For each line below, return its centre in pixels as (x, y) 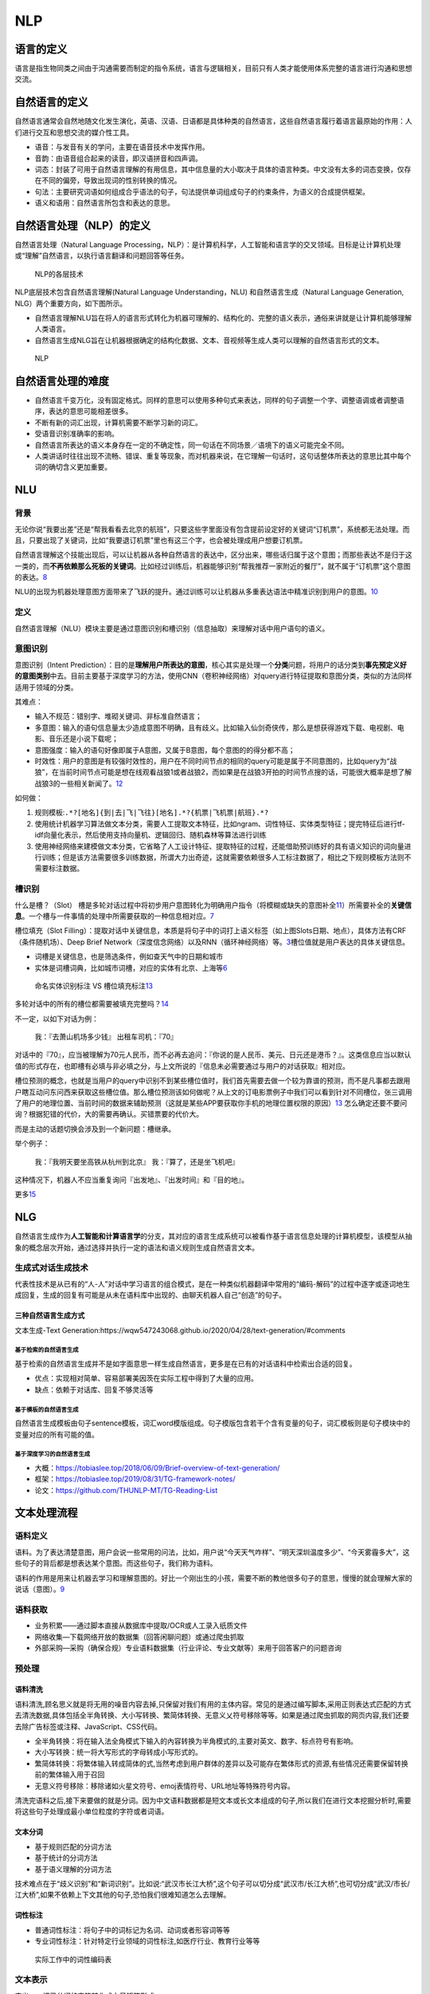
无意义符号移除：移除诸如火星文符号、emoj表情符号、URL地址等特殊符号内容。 (164, 1786)
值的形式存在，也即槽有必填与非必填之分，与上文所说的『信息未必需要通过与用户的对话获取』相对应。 (182, 1066)
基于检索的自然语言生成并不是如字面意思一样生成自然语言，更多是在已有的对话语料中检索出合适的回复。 (186, 1363)
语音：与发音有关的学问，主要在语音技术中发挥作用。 (122, 147)
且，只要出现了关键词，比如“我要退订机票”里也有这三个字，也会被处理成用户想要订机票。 (161, 540)
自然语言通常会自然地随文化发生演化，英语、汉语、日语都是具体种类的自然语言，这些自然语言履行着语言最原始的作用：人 (213, 121)
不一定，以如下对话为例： (57, 1019)
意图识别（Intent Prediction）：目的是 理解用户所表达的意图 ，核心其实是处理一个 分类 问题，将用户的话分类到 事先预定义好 (211, 664)
